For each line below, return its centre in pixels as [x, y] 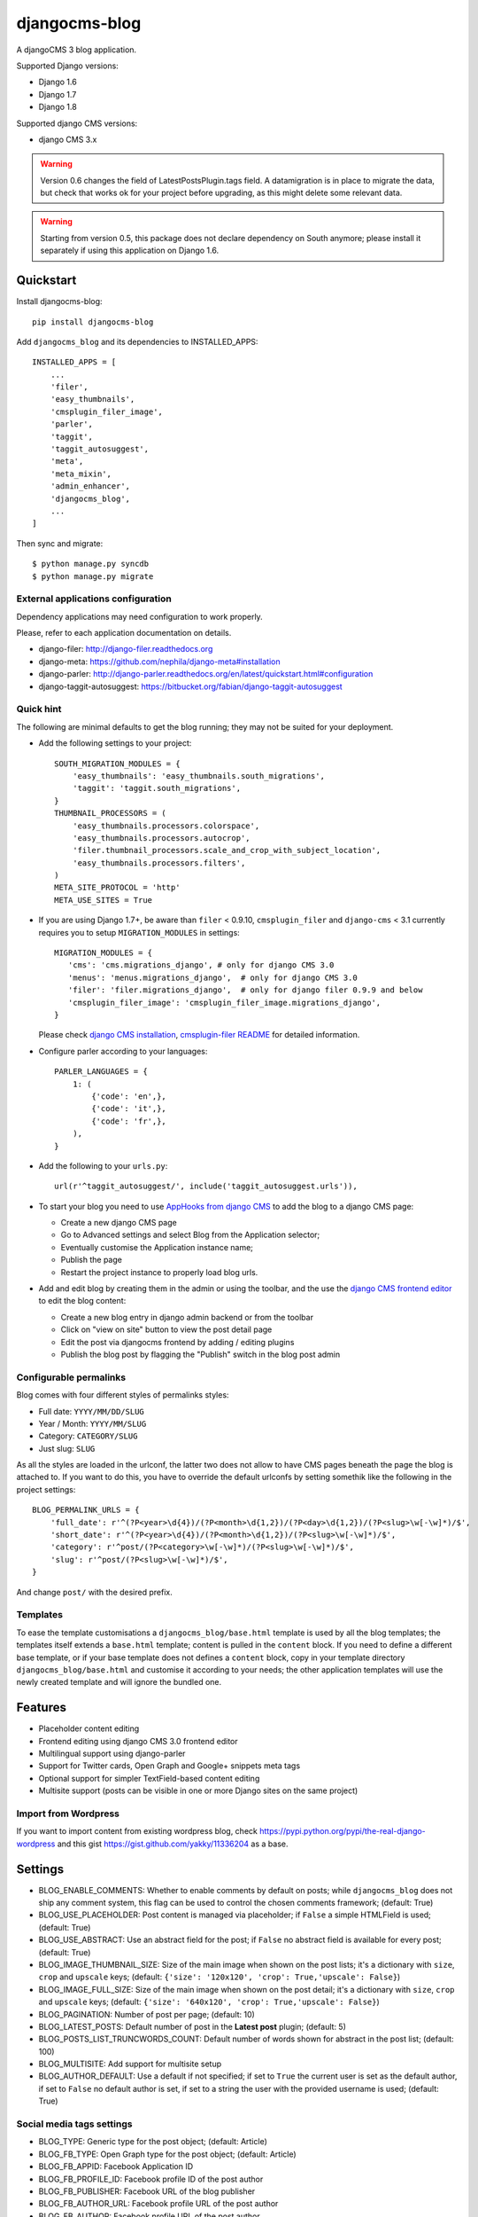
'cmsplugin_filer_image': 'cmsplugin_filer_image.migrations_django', [224, 1003]
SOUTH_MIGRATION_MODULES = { [117, 764]
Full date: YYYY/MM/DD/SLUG [92, 1411]
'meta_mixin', [81, 474]
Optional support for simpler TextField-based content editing [149, 1778]
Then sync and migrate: [60, 543]
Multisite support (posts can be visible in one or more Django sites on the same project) [198, 1790]
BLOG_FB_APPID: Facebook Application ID [116, 2166]
